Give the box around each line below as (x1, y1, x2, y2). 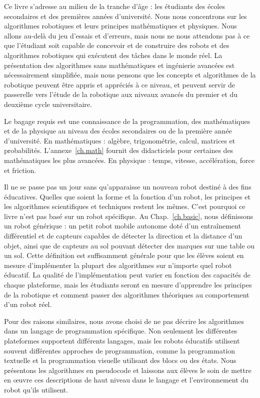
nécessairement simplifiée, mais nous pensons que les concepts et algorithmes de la (4, 69, 256, 80)
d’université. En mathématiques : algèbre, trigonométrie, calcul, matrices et (4, 135, 235, 145)
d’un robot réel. (4, 299, 52, 309)
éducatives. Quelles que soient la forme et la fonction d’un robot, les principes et (4, 191, 250, 201)
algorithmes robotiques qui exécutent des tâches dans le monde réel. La (4, 49, 222, 60)
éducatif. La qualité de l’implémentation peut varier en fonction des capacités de (4, 269, 250, 280)
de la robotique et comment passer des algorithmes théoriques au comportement (4, 289, 249, 299)
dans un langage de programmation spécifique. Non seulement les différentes (4, 325, 237, 336)
